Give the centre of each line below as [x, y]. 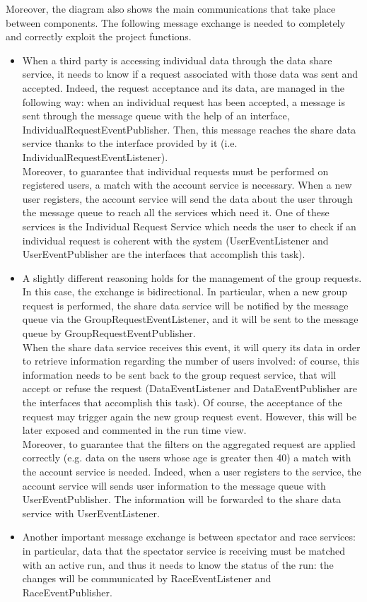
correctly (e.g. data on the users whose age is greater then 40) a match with [187, 458]
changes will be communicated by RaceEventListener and [147, 578]
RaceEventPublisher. [67, 592]
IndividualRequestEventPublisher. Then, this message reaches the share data [189, 129]
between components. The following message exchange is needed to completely [176, 22]
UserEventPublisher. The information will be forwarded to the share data [182, 499]
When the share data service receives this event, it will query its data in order [191, 347]
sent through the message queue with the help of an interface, [156, 116]
